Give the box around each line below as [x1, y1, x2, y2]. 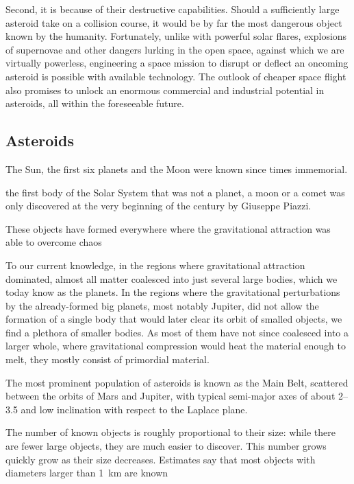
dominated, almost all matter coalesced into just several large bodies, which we [5, 271, 338, 286]
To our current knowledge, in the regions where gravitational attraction [5, 257, 305, 272]
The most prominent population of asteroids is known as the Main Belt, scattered [5, 375, 349, 389]
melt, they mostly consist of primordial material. [5, 352, 210, 367]
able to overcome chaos [5, 235, 102, 249]
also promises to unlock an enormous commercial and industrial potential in [5, 82, 325, 97]
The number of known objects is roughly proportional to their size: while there [5, 425, 336, 439]
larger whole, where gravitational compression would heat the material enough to [5, 338, 346, 353]
